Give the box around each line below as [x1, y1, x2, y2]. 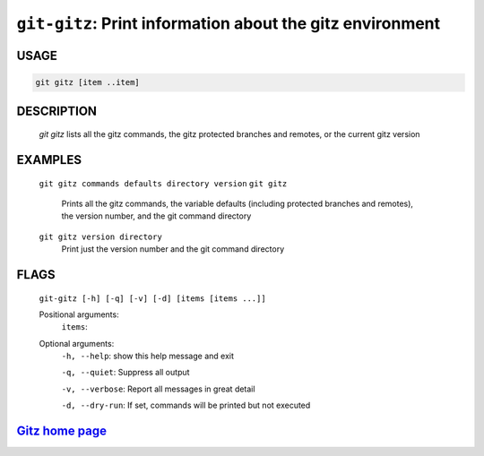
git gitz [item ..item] [35, 77, 141, 88]
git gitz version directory [39, 231, 163, 242]
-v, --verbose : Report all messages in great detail [61, 383, 255, 394]
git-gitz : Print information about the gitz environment [16, 13, 441, 33]
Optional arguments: [39, 338, 115, 348]
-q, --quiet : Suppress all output [61, 367, 190, 378]
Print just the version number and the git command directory [61, 244, 285, 254]
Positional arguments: [39, 309, 120, 320]
